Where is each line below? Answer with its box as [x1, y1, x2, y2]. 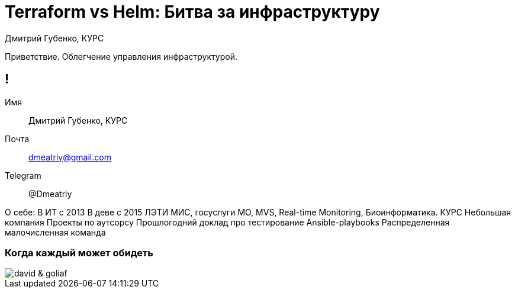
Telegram [5, 170, 41, 181]
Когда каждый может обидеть [5, 246, 153, 259]
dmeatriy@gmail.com [28, 152, 111, 162]
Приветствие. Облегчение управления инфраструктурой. [5, 51, 237, 62]
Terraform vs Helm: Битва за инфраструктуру [5, 2, 380, 22]
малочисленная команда [5, 227, 106, 237]
